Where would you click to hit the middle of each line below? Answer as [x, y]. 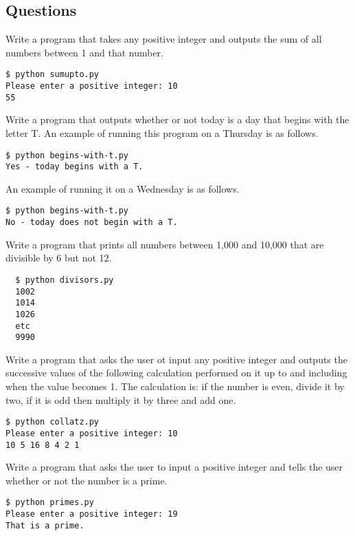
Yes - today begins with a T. [75, 167]
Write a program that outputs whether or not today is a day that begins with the [177, 119]
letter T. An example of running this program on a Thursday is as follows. [162, 132]
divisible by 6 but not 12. [59, 258]
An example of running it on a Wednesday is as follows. [123, 188]
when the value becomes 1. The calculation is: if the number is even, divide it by [175, 386]
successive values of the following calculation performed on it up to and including [176, 373]
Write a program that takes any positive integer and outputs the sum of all [164, 39]
